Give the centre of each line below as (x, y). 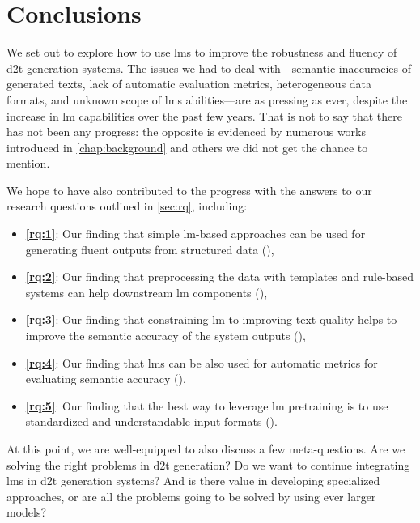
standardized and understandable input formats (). (151, 421)
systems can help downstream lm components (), (146, 292)
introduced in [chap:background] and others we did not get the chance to (187, 147)
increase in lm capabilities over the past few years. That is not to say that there (205, 115)
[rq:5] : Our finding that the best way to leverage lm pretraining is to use (207, 405)
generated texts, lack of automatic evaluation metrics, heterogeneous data (189, 84)
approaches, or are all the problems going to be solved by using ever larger (191, 496)
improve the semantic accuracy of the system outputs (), (165, 336)
